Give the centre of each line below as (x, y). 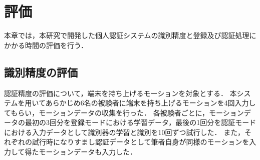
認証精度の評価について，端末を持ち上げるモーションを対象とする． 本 (120, 93)
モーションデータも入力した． (88, 152)
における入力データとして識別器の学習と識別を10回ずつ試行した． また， (124, 132)
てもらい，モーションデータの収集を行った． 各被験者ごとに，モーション (124, 112)
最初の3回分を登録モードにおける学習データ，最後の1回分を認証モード (141, 122)
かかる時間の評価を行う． (46, 45)
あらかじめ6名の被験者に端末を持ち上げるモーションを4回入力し (151, 103)
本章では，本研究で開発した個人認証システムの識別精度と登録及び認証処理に (130, 35)
